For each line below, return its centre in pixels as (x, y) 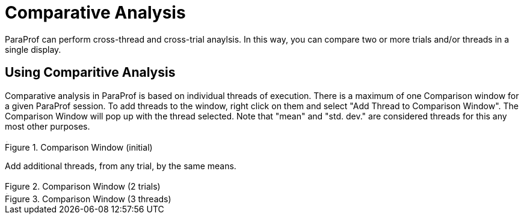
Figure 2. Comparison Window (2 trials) (83, 187)
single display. (33, 49)
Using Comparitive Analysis (90, 73)
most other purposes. (48, 126)
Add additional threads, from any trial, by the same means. (121, 166)
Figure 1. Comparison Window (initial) (79, 147)
